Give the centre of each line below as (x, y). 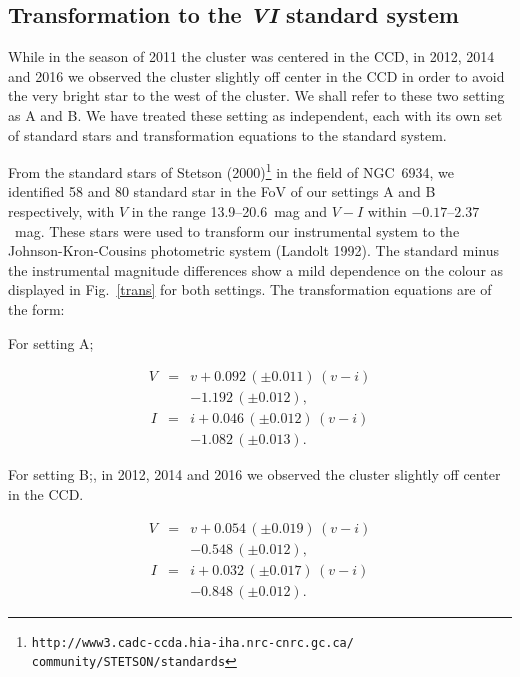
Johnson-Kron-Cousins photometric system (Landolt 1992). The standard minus (254, 250)
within (387, 211)
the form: (36, 308)
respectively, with (61, 211)
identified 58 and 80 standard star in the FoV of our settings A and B (222, 191)
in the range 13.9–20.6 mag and (229, 211)
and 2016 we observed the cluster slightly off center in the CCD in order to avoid (256, 75)
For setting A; (51, 342)
